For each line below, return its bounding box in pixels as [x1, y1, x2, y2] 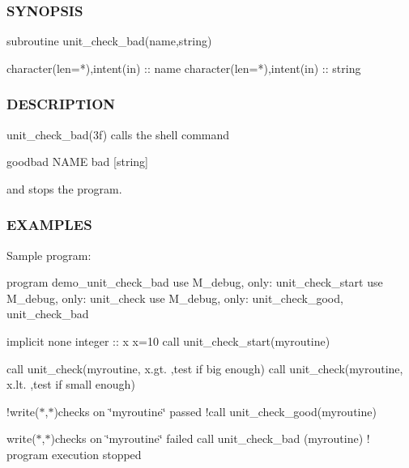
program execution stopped [6, 445, 142, 462]
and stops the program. [6, 180, 122, 197]
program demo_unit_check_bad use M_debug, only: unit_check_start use [6, 274, 383, 291]
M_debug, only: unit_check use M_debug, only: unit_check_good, [6, 289, 343, 306]
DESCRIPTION [6, 94, 116, 114]
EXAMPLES [6, 215, 92, 235]
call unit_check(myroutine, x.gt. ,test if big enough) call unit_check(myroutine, [6, 360, 403, 377]
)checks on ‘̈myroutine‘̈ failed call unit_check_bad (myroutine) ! [50, 430, 370, 447]
